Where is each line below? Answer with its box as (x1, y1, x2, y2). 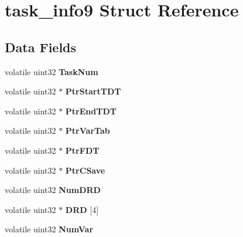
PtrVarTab (65, 124, 110, 137)
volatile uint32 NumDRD (5, 184, 101, 196)
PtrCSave (65, 164, 105, 176)
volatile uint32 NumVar (5, 223, 94, 235)
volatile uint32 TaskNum (5, 65, 98, 77)
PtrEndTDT (65, 104, 117, 117)
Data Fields (5, 38, 77, 56)
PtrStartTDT (65, 85, 121, 97)
